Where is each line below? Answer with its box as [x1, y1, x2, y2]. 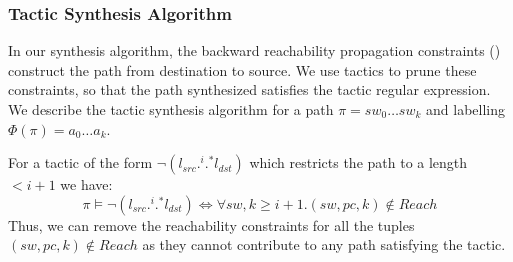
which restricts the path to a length [249, 152, 468, 173]
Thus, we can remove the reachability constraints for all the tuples [8, 214, 415, 235]
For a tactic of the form [8, 152, 153, 173]
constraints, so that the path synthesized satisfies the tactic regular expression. [8, 79, 491, 100]
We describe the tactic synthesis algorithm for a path [8, 99, 334, 119]
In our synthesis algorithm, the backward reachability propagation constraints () [8, 40, 501, 61]
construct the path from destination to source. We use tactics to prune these [8, 59, 477, 80]
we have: [60, 174, 113, 195]
